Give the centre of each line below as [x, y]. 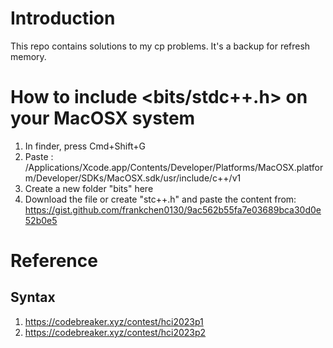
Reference [54, 261]
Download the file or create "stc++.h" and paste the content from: [160, 199]
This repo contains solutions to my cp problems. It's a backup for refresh [160, 46]
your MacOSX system [103, 118]
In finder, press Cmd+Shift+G [85, 146]
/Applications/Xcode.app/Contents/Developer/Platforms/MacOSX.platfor [174, 167]
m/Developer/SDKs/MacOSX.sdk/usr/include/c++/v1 [133, 178]
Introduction [63, 18]
